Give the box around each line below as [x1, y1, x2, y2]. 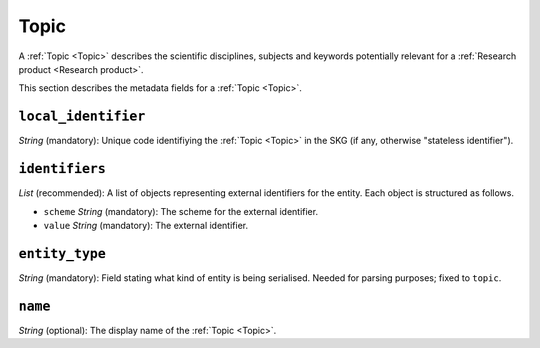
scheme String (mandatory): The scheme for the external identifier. [43, 205, 319, 217]
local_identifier [18, 108, 146, 125]
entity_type [18, 245, 107, 262]
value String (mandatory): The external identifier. [43, 219, 249, 231]
